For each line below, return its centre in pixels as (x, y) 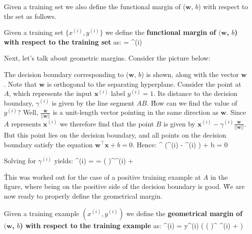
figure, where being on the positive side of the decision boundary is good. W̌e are (124, 186)
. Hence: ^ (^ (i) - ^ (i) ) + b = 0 (180, 144)
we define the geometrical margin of (184, 213)
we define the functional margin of (161, 32)
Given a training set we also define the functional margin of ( (95, 6)
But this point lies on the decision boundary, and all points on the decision (115, 134)
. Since (236, 112)
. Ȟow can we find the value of (192, 102)
